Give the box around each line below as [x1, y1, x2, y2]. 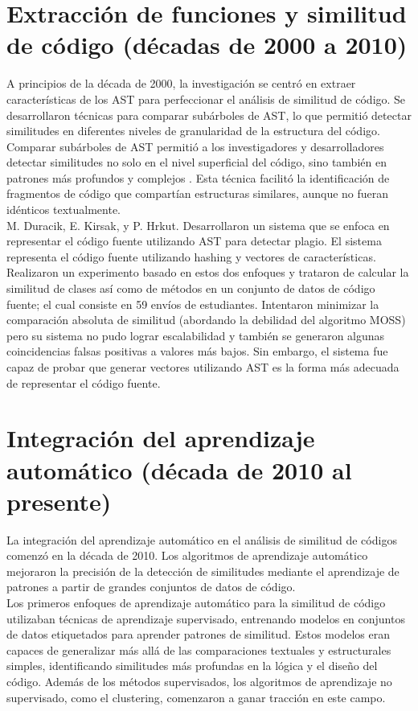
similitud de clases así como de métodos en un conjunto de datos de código [6, 280, 375, 297]
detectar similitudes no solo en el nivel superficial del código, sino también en [6, 154, 387, 171]
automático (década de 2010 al [6, 453, 352, 486]
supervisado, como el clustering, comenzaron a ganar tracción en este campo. [6, 688, 386, 705]
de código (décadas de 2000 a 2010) [6, 28, 408, 61]
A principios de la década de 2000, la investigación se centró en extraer [6, 75, 356, 92]
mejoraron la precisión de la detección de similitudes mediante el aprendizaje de [6, 562, 400, 579]
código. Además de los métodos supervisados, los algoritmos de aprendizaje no [6, 673, 392, 690]
